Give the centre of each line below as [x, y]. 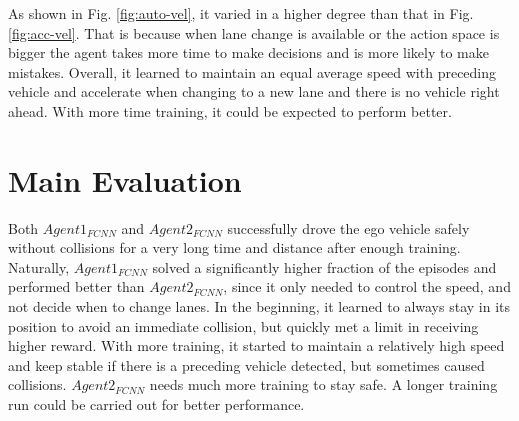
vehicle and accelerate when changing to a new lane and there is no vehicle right [254, 91]
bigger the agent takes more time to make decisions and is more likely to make [248, 52]
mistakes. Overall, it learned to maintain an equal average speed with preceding [252, 71]
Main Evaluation [125, 179]
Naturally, [39, 266]
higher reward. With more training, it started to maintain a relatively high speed [256, 345]
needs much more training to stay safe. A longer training [323, 384]
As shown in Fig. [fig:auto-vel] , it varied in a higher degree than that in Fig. [241, 13]
